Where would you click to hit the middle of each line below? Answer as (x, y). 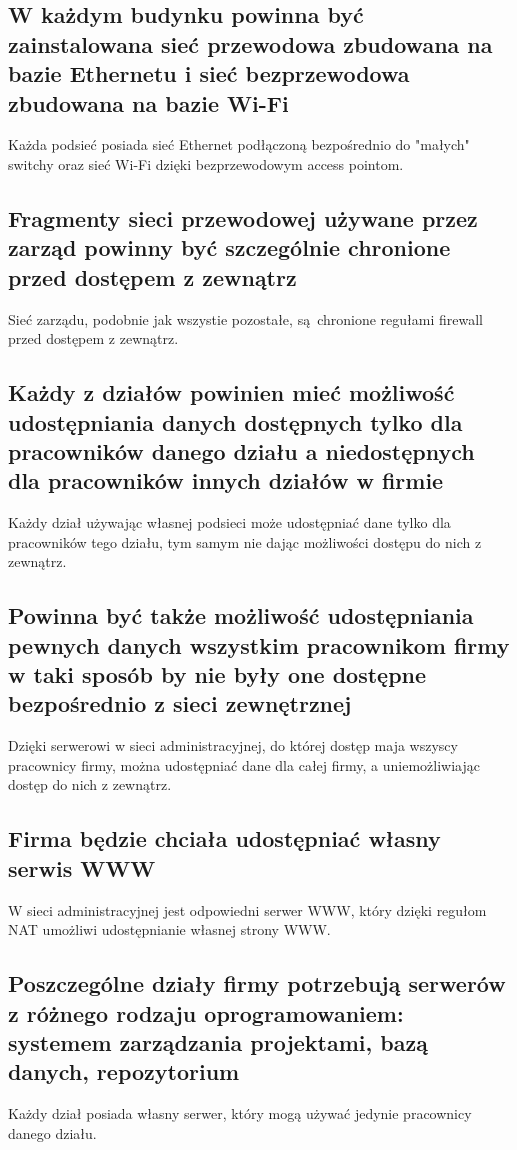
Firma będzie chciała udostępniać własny (224, 838)
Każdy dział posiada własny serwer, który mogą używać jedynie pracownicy (240, 1113)
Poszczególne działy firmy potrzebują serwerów (257, 983)
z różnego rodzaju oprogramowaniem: (206, 1012)
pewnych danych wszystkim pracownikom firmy (259, 644)
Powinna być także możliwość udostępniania (241, 615)
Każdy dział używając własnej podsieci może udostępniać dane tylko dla (229, 522)
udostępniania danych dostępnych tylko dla (235, 421)
